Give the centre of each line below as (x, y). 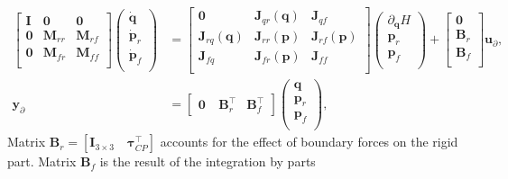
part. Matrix (42, 161)
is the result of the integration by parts (208, 161)
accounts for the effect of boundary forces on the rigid (309, 142)
